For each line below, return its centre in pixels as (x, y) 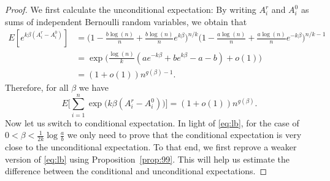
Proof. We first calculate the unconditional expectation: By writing (131, 9)
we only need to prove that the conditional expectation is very (184, 135)
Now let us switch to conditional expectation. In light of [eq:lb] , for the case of (152, 122)
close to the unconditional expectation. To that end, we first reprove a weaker (151, 147)
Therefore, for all (37, 87)
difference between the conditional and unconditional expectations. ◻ (136, 171)
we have (94, 87)
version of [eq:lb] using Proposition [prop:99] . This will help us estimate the (148, 159)
